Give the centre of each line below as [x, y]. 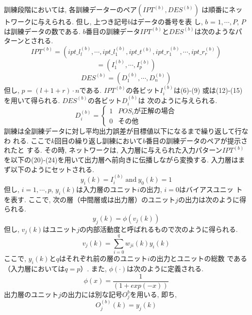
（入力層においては [34, 268]
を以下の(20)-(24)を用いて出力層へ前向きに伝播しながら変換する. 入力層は [121, 160]
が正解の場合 [154, 111]
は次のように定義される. [165, 268]
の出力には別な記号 [92, 294]
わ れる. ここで [28, 140]
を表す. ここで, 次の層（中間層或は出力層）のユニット [90, 199]
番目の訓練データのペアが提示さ [197, 140]
